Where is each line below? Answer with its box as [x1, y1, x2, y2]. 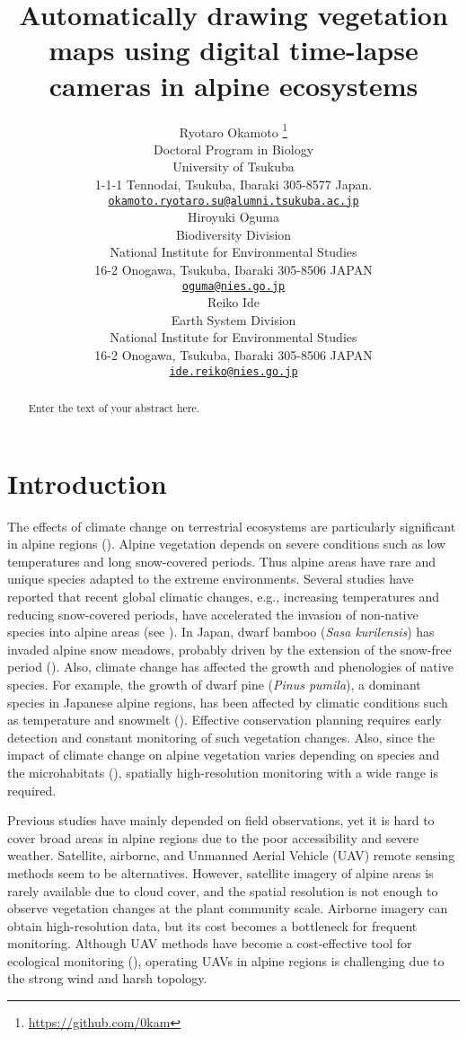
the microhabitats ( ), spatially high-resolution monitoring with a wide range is [7, 762, 439, 781]
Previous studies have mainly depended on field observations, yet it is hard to [7, 811, 435, 830]
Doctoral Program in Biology [153, 139, 314, 158]
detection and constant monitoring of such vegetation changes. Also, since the [7, 727, 436, 746]
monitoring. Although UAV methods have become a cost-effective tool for [7, 934, 412, 953]
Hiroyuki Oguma [188, 207, 279, 226]
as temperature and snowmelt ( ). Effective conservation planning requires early [7, 710, 442, 729]
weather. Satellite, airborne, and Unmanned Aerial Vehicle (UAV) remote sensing [7, 846, 455, 865]
